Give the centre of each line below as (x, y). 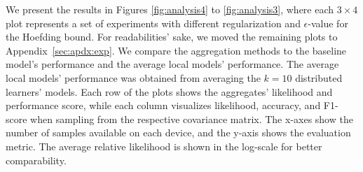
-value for (328, 23)
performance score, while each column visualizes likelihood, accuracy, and (163, 105)
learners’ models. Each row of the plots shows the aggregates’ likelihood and (169, 91)
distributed (319, 77)
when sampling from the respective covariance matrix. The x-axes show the (192, 119)
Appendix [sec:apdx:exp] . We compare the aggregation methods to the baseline (176, 50)
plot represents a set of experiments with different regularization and (153, 23)
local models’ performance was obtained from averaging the (133, 77)
